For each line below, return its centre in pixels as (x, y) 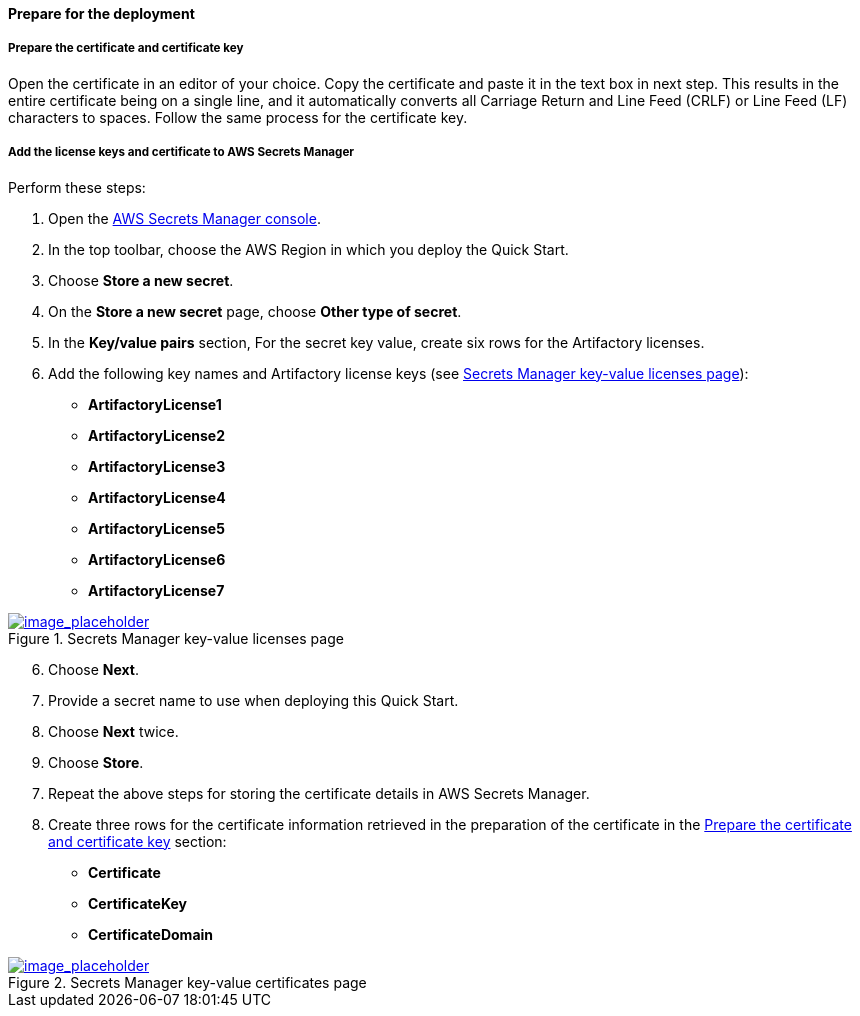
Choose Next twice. (113, 731)
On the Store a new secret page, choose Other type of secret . (255, 311)
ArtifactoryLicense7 (156, 590)
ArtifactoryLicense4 (157, 497)
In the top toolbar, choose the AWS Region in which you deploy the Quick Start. (308, 249)
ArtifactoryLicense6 (157, 559)
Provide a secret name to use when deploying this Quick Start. (253, 700)
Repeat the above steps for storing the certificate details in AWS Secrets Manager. (319, 793)
